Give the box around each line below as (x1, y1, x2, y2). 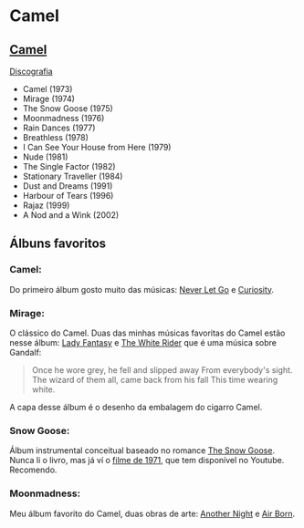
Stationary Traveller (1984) (22, 171, 123, 181)
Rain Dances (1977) (22, 122, 96, 133)
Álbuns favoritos (9, 236, 107, 252)
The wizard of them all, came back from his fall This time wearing (31, 374, 278, 385)
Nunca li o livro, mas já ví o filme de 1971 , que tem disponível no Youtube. (9, 455, 285, 466)
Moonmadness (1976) (22, 113, 105, 123)
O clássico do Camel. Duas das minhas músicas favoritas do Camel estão (9, 327, 286, 338)
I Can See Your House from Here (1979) (22, 142, 172, 152)
